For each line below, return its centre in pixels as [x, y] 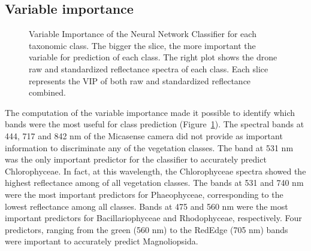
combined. [47, 92]
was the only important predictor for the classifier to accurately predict [136, 159]
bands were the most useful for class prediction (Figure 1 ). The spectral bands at [155, 124]
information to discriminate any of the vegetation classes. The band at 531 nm [149, 147]
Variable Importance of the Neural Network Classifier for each [143, 34]
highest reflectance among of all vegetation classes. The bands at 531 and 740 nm [154, 183]
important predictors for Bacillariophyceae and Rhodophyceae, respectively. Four [153, 218]
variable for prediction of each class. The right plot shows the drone [153, 57]
